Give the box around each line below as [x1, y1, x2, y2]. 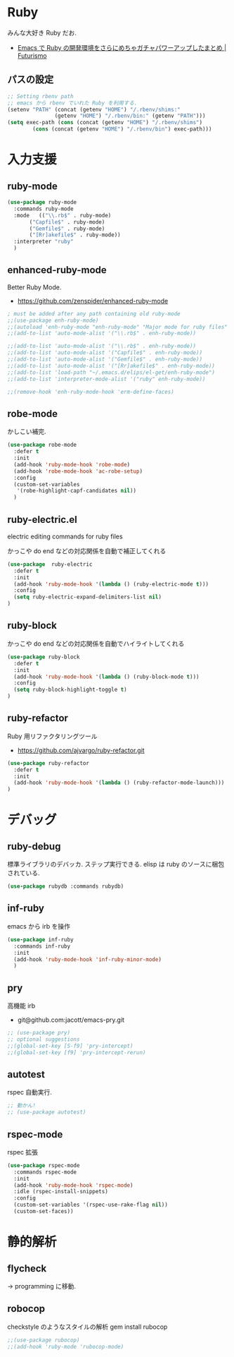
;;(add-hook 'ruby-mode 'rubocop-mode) [7, 1343, 124, 1350]
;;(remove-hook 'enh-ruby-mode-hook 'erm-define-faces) [7, 388, 174, 395]
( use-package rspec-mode [7, 1162, 80, 1169]
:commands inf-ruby [13, 943, 71, 950]
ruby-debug [7, 840, 61, 852]
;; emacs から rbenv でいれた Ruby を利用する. [7, 99, 138, 107]
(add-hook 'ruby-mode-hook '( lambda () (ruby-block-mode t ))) [13, 673, 200, 680]
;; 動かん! [7, 1102, 37, 1109]
